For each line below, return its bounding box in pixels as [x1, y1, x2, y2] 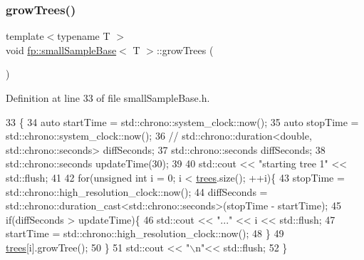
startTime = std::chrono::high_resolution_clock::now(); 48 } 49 [6, 226, 284, 241]
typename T [57, 28, 110, 43]
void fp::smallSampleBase [6, 42, 117, 57]
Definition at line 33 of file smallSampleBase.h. [6, 90, 210, 105]
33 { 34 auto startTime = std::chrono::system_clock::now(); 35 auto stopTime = [6, 114, 359, 129]
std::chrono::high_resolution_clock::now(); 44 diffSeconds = [6, 184, 268, 199]
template [6, 28, 44, 43]
